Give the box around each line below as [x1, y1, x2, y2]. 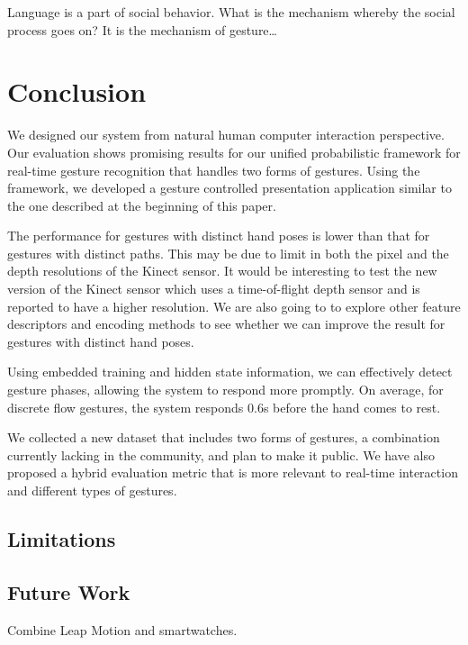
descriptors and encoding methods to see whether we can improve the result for [7, 314, 445, 333]
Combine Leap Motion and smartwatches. [7, 620, 238, 639]
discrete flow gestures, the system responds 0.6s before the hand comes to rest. [7, 397, 441, 416]
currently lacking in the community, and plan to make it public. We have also [7, 445, 436, 464]
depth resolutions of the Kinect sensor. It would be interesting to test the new [7, 261, 437, 280]
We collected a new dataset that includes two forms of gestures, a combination [7, 428, 440, 447]
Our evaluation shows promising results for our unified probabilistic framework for [7, 142, 461, 161]
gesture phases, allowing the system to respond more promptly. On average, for [7, 380, 444, 399]
